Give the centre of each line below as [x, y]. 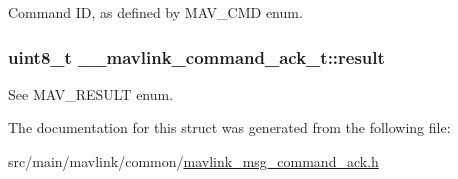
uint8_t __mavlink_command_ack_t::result [196, 56]
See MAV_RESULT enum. [91, 93]
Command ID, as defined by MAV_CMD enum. [155, 12]
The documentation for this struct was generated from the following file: [229, 127]
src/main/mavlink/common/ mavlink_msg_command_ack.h [193, 161]
